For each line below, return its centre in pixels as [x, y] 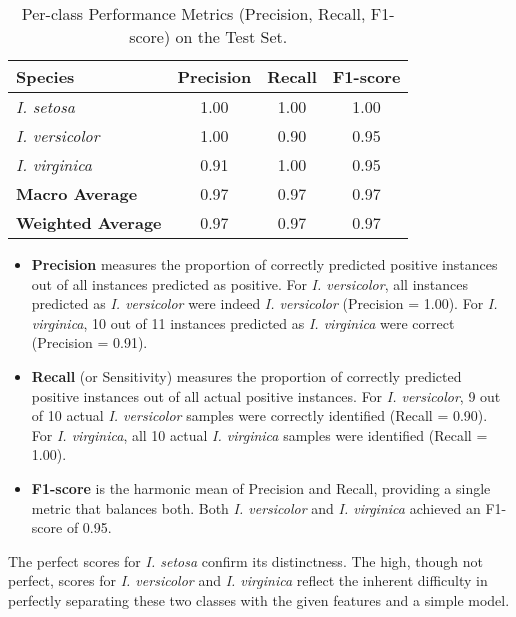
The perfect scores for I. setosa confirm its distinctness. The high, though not [245, 560]
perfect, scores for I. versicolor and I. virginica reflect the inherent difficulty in [248, 580]
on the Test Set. [231, 36]
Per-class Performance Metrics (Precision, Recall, [193, 13]
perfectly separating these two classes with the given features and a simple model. [259, 599]
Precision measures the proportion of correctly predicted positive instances [264, 264]
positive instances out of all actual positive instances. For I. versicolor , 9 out [266, 395]
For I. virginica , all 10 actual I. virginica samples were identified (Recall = [259, 434]
